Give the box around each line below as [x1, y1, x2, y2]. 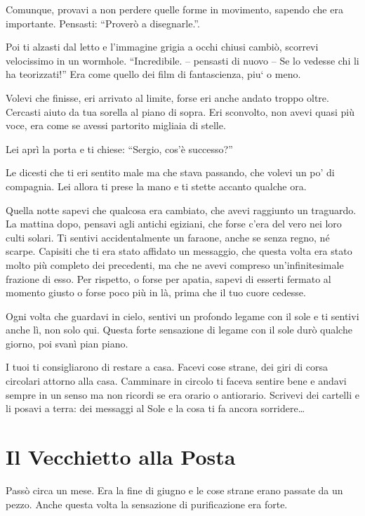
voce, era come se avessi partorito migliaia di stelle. [6, 118, 226, 133]
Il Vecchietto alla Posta [6, 442, 236, 471]
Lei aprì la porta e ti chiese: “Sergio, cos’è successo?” [6, 141, 233, 156]
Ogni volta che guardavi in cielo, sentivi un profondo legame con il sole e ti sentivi [6, 308, 359, 323]
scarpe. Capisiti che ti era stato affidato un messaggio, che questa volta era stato [6, 244, 352, 258]
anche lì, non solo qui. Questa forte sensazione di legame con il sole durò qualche [6, 322, 352, 337]
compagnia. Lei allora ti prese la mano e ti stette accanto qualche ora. [6, 178, 307, 193]
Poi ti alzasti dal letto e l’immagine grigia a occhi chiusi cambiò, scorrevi [6, 39, 319, 54]
